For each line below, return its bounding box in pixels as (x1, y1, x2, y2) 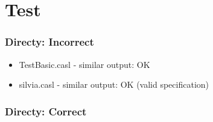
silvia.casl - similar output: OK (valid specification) (19, 78, 209, 91)
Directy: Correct (5, 103, 87, 118)
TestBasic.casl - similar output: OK (19, 58, 150, 70)
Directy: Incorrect (5, 34, 94, 49)
